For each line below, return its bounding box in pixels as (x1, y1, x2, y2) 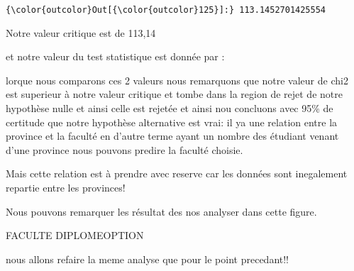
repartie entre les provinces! (6, 180, 126, 194)
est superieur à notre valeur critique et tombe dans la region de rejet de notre (6, 87, 343, 101)
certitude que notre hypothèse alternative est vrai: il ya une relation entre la (6, 114, 338, 129)
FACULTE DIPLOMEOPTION (6, 228, 144, 243)
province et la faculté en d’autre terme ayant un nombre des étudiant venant (6, 128, 339, 143)
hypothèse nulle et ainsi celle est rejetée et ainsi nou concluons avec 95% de (6, 101, 333, 116)
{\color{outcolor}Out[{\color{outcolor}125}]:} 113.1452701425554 (6, 5, 326, 15)
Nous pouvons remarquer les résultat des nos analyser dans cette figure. (6, 204, 317, 219)
